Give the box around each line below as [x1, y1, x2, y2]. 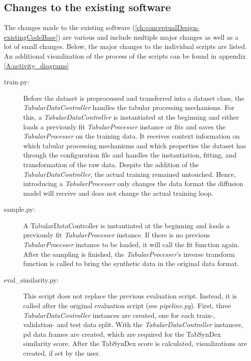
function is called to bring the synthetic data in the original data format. [23, 258, 239, 268]
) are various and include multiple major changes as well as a [58, 31, 238, 42]
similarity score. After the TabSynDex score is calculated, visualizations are [23, 338, 247, 348]
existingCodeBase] [4, 31, 58, 42]
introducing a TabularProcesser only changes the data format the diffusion [23, 178, 243, 188]
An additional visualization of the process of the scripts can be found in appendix [4, 50, 246, 61]
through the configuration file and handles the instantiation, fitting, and [23, 150, 236, 160]
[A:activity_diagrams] [4, 60, 69, 70]
